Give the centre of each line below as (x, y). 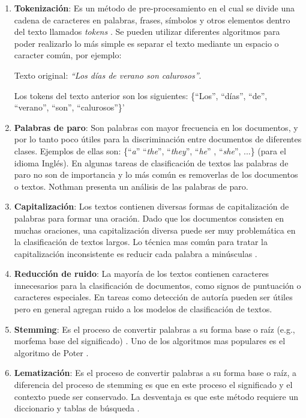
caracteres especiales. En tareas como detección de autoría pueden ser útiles (153, 297)
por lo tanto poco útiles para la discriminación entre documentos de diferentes (158, 139)
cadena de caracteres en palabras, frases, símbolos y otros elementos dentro (152, 20)
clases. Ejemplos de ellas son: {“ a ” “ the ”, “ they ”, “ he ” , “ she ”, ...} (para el (150, 150)
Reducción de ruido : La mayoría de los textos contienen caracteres (142, 274)
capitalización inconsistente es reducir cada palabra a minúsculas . (136, 253)
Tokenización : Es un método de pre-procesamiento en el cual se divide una (154, 8)
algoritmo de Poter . (51, 352)
